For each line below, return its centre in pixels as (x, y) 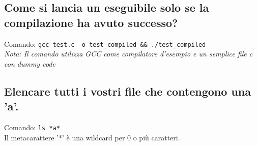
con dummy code (30, 63)
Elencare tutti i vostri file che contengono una (127, 91)
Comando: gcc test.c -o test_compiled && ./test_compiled (105, 43)
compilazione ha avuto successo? (91, 22)
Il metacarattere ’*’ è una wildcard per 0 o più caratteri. (92, 137)
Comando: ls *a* (32, 127)
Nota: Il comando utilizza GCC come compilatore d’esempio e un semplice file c (128, 54)
